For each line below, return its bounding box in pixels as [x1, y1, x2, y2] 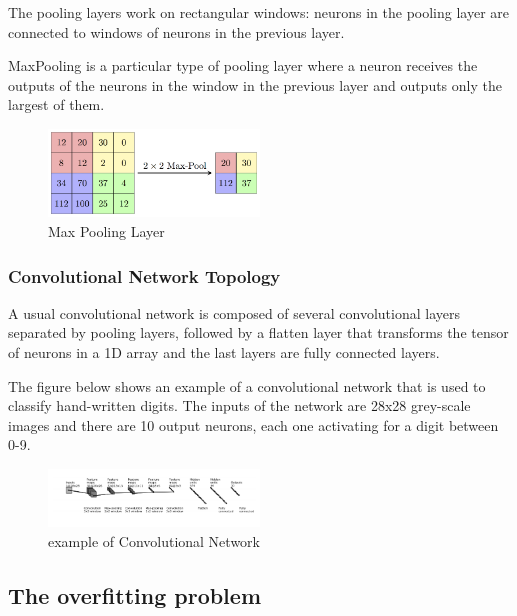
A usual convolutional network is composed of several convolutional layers [8, 302, 460, 323]
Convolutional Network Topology [8, 263, 281, 288]
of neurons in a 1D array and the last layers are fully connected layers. [8, 342, 440, 363]
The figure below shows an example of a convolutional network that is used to [8, 375, 486, 396]
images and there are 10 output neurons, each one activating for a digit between [8, 414, 499, 435]
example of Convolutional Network [48, 530, 260, 551]
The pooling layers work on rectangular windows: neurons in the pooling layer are [8, 2, 510, 22]
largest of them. [8, 94, 105, 115]
